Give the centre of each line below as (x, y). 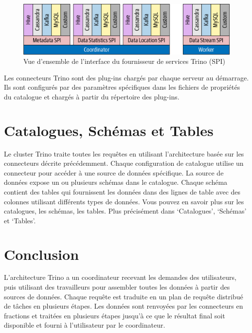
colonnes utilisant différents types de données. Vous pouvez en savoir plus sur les (124, 201)
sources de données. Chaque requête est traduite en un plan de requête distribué (124, 296)
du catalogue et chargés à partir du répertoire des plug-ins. (92, 96)
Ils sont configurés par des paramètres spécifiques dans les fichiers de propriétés (122, 87)
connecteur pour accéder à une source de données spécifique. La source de (114, 172)
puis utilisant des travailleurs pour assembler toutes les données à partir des (117, 287)
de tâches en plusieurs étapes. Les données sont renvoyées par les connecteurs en (124, 306)
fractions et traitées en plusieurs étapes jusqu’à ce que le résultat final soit (115, 315)
